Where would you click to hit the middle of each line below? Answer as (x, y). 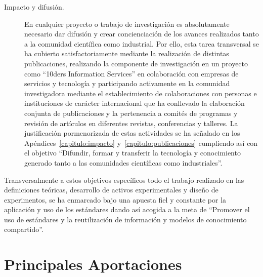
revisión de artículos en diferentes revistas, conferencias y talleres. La (131, 123)
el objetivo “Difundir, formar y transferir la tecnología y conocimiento (133, 153)
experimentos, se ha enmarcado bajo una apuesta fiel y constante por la (115, 199)
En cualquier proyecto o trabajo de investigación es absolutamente (127, 24)
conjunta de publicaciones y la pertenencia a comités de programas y (131, 113)
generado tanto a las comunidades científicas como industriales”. (123, 162)
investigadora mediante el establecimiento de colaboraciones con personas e (141, 93)
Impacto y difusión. (34, 7)
